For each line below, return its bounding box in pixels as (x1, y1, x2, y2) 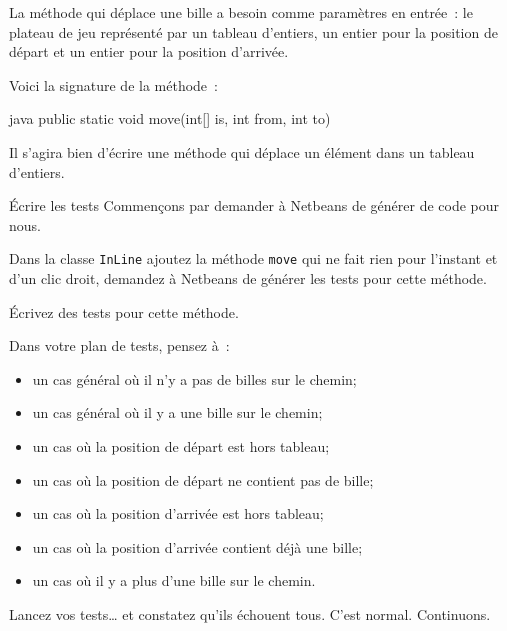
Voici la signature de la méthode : (9, 74, 218, 95)
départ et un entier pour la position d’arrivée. (9, 41, 289, 62)
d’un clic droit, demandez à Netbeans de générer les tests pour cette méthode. (9, 268, 487, 288)
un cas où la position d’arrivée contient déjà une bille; (32, 536, 363, 557)
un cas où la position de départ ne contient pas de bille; (32, 469, 374, 490)
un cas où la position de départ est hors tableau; (32, 435, 330, 456)
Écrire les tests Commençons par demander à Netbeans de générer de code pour (9, 195, 500, 216)
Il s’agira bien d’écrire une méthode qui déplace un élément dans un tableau (9, 141, 475, 162)
